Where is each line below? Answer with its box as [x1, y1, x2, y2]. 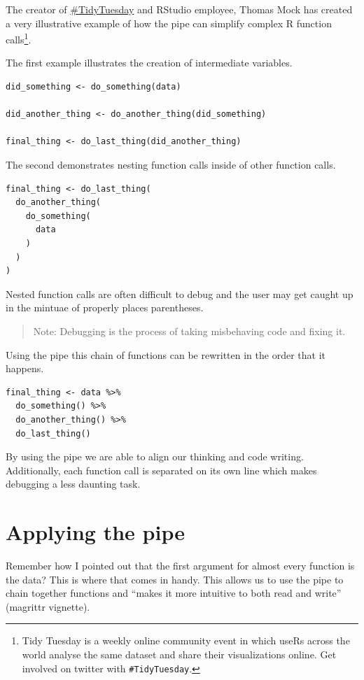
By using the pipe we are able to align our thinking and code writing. [6, 449, 304, 464]
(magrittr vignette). [6, 599, 90, 614]
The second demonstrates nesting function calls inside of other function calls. [6, 157, 336, 171]
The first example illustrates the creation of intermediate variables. [6, 55, 293, 70]
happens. [6, 361, 44, 376]
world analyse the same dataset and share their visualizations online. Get [22, 646, 337, 661]
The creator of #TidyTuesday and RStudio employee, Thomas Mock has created [6, 2, 353, 16]
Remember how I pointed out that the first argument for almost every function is [6, 558, 355, 572]
